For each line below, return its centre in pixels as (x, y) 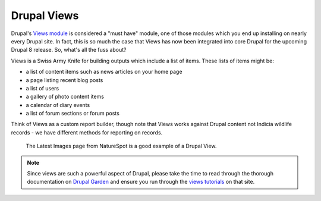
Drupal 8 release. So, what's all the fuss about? (69, 50)
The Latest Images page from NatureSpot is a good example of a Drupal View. (121, 146)
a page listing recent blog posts (64, 80)
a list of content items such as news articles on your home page (104, 72)
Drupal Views (45, 15)
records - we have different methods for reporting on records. (87, 132)
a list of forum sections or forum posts (73, 114)
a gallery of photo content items (65, 97)
